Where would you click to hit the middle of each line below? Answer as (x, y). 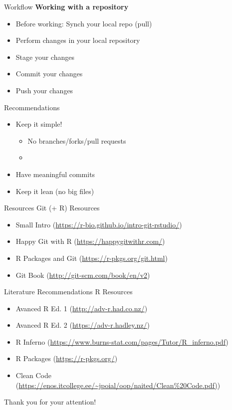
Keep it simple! (39, 124)
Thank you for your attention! (50, 402)
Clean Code (33, 375)
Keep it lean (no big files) (55, 191)
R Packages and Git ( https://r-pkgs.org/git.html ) (92, 258)
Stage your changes (45, 57)
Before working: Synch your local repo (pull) (84, 23)
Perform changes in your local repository (78, 40)
